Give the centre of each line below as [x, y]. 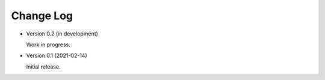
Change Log [42, 16]
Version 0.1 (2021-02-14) [57, 56]
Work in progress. [48, 45]
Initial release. [43, 67]
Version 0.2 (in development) [62, 34]
